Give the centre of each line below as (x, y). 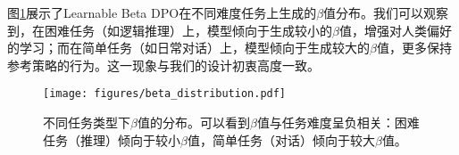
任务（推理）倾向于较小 (112, 139)
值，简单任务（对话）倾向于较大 (281, 139)
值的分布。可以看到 (193, 122)
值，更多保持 (414, 48)
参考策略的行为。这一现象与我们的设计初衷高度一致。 (163, 65)
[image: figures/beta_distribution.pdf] (165, 94)
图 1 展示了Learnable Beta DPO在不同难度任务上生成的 (162, 12)
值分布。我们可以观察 (386, 12)
